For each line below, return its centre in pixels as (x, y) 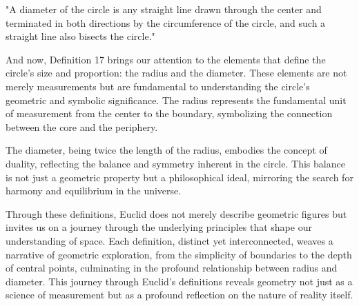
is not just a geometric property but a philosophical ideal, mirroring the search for (179, 177)
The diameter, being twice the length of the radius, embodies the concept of (166, 150)
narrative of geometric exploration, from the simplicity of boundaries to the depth (179, 254)
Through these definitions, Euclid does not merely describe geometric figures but (176, 213)
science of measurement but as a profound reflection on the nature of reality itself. (179, 295)
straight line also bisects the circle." (80, 36)
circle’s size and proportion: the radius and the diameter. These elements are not (176, 73)
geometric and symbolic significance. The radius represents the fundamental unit (176, 100)
